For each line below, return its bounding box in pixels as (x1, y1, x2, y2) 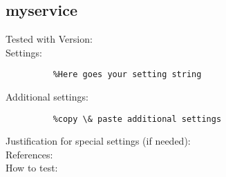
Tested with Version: (6, 32, 93, 46)
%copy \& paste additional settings (53, 114, 222, 124)
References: (6, 147, 53, 161)
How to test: (6, 160, 58, 175)
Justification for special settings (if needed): (6, 134, 191, 148)
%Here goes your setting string (53, 70, 202, 80)
